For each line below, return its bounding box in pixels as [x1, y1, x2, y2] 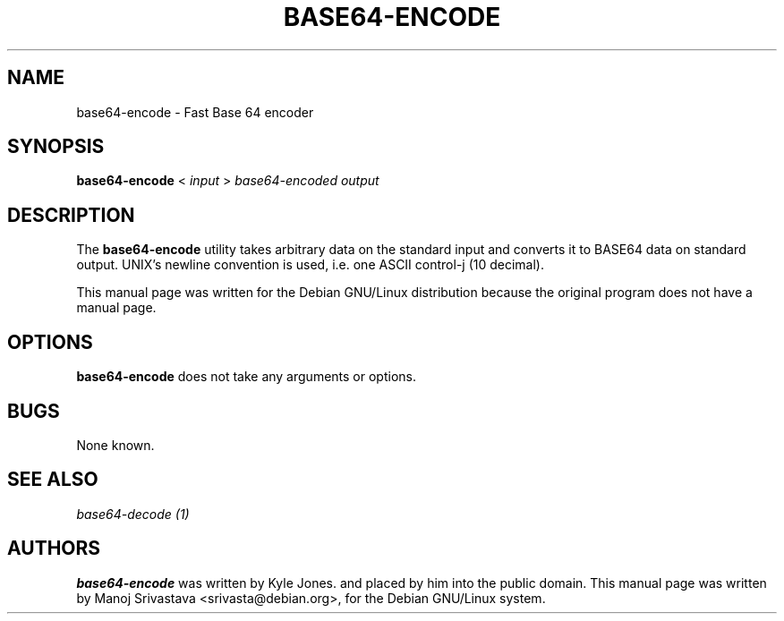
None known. [76, 437, 155, 453]
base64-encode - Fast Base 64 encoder [76, 104, 314, 120]
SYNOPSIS [7, 135, 105, 158]
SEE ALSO [7, 468, 98, 491]
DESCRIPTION [7, 203, 135, 226]
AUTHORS [7, 537, 101, 560]
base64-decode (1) [76, 506, 190, 522]
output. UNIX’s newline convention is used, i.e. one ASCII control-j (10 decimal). [76, 257, 544, 273]
